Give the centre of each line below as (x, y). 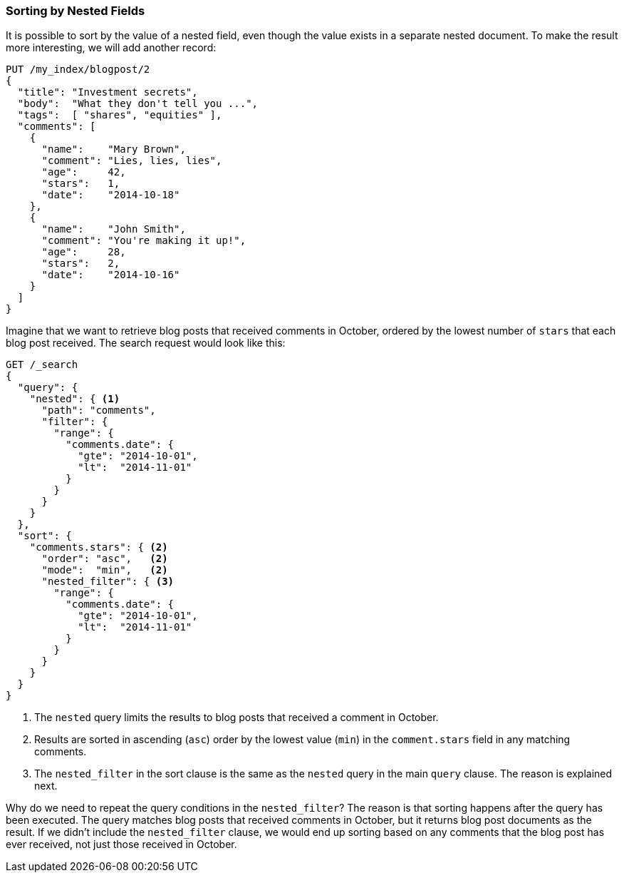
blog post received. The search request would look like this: (146, 343)
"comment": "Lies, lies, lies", (132, 161)
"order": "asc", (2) (105, 559)
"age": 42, (84, 172)
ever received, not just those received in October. (121, 844)
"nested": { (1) (75, 399)
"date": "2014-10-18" (111, 195)
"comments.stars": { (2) (99, 547)
